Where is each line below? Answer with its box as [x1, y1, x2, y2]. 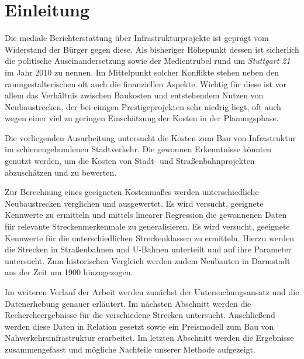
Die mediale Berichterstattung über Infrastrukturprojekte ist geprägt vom [5, 32, 269, 44]
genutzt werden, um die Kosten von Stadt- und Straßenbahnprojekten [5, 155, 255, 167]
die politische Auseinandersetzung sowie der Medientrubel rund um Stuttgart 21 [5, 54, 291, 67]
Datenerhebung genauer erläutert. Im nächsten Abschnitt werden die [5, 297, 251, 309]
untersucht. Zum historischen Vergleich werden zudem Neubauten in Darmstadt [5, 254, 291, 266]
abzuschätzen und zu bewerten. [5, 166, 117, 178]
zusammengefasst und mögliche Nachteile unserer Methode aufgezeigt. [5, 343, 255, 355]
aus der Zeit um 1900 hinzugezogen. [5, 266, 133, 278]
